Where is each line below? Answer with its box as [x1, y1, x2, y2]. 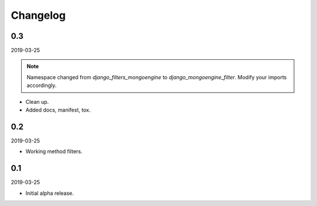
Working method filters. [25, 148, 83, 155]
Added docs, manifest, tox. [25, 106, 91, 114]
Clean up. [25, 98, 49, 105]
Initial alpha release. [25, 190, 74, 197]
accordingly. [26, 82, 57, 89]
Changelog [11, 9, 66, 22]
